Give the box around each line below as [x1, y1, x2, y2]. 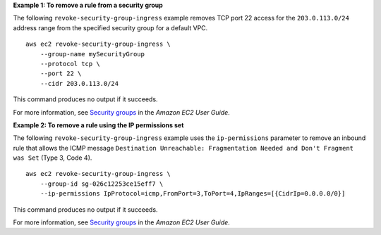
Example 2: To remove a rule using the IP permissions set [13, 120, 184, 129]
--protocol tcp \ [40, 60, 100, 68]
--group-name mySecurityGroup [40, 50, 145, 58]
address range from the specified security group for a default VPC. [13, 23, 208, 32]
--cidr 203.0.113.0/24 [40, 80, 119, 87]
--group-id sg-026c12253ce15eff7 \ [40, 179, 164, 188]
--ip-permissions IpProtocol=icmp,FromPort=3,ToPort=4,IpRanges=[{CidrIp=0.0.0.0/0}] [40, 190, 346, 198]
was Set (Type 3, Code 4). [13, 153, 92, 162]
